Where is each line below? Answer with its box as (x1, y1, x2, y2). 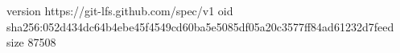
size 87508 (6, 34, 56, 51)
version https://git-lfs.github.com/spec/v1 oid (6, 2, 233, 18)
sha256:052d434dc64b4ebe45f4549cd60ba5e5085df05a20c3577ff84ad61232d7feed (6, 18, 394, 35)
